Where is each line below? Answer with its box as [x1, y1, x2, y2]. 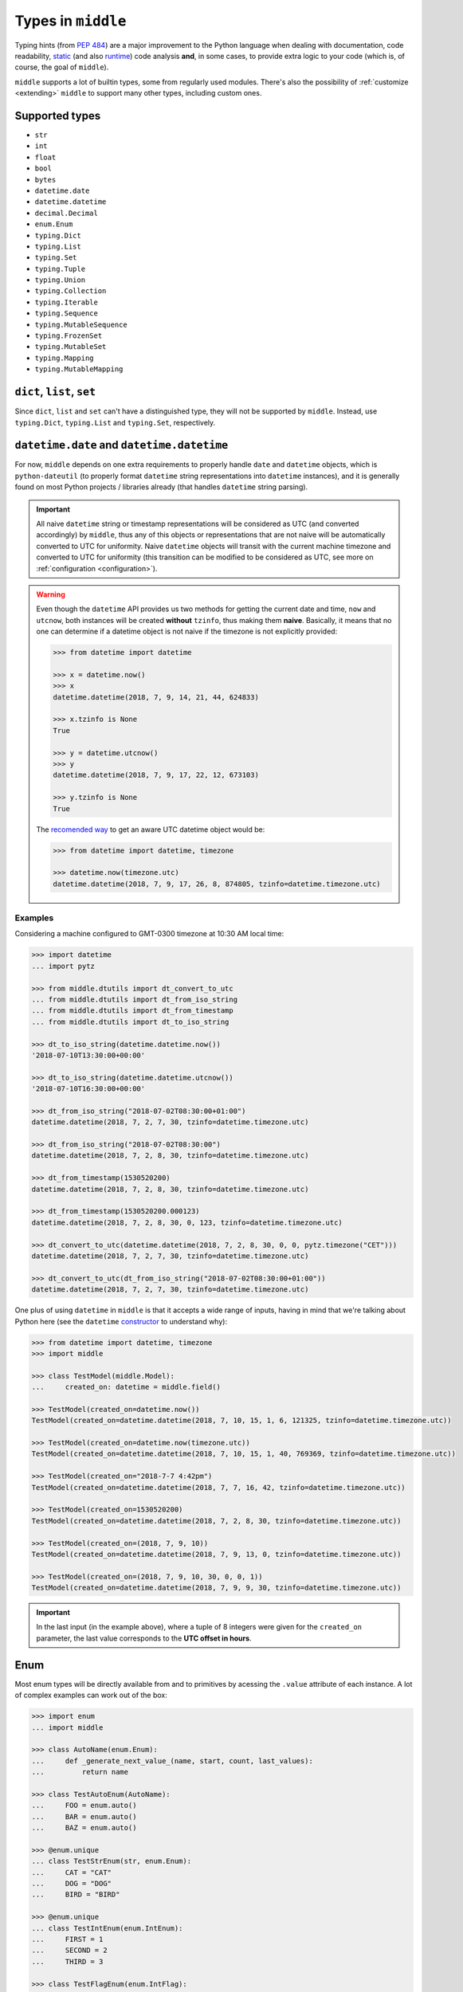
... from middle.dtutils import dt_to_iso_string [31, 1017, 230, 1026]
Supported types [14, 108, 101, 123]
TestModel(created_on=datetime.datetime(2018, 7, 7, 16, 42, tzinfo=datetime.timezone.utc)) [31, 1483, 406, 1492]
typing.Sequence [34, 309, 99, 318]
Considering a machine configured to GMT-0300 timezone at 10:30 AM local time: [14, 929, 284, 939]
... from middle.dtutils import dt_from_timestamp [31, 1006, 234, 1015]
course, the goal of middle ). [14, 62, 109, 72]
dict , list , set [14, 385, 96, 398]
